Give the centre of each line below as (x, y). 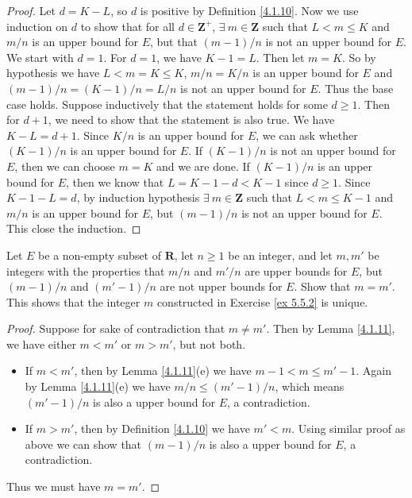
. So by (359, 57)
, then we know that (115, 181)
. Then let (280, 57)
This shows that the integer (73, 301)
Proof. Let (31, 10)
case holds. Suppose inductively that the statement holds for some (167, 104)
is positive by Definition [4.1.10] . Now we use (249, 10)
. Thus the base (356, 88)
